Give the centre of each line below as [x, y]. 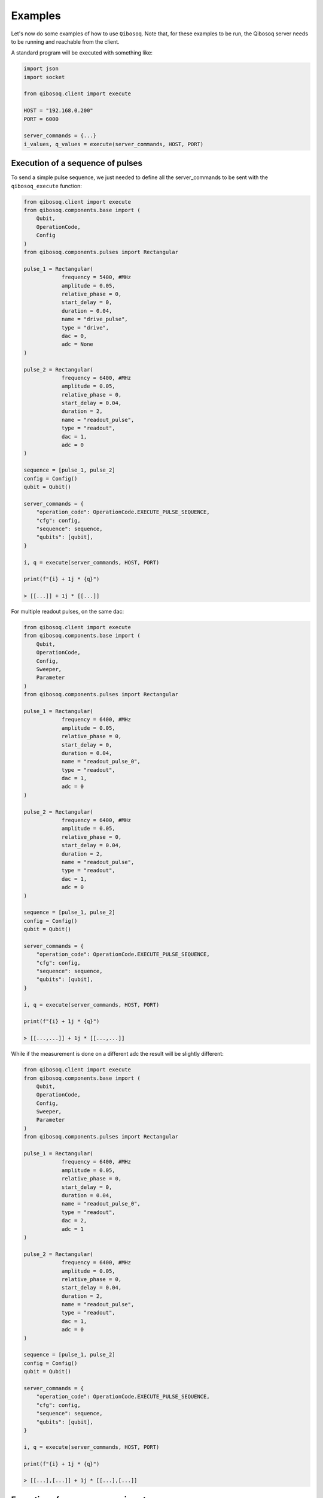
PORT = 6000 [41, 119]
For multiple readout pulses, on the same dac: [68, 612]
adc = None [77, 344]
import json [41, 69]
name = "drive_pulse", [95, 319]
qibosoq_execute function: [46, 186]
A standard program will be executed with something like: [82, 53]
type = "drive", [85, 327]
